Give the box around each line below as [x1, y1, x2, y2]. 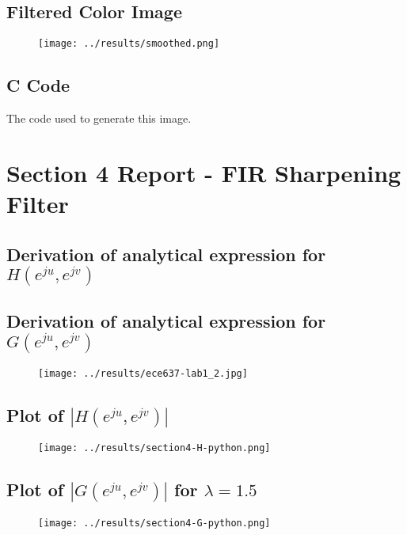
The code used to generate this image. [6, 110, 192, 127]
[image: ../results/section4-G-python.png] [38, 517, 271, 529]
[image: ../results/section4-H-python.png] [38, 442, 271, 454]
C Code [6, 73, 70, 97]
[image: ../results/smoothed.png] [38, 38, 220, 50]
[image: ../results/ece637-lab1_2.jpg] [38, 368, 248, 380]
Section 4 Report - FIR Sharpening [6, 156, 401, 188]
